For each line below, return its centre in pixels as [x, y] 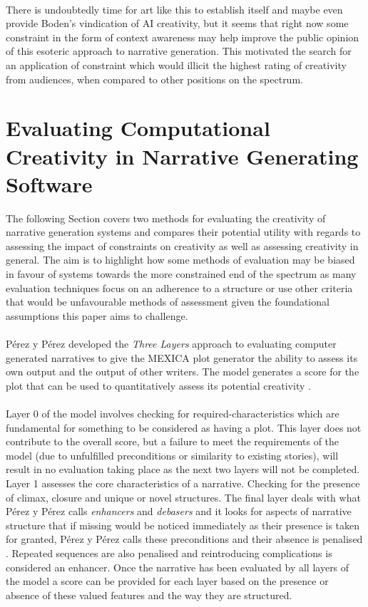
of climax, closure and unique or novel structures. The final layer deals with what [183, 497]
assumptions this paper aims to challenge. [97, 315]
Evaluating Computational [138, 128]
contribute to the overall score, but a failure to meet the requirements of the [173, 441]
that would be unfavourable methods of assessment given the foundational [168, 302]
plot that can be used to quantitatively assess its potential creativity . [158, 385]
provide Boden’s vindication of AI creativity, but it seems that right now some [177, 23]
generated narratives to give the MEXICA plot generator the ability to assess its [182, 357]
